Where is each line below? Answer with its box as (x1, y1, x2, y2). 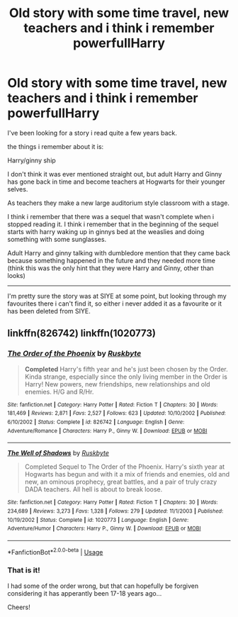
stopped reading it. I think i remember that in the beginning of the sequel (7, 220, 219, 228)
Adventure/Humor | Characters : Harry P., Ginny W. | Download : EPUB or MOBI (7, 525, 201, 533)
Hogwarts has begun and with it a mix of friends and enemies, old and (24, 470, 230, 479)
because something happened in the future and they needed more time (7, 256, 216, 265)
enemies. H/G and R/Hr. (24, 387, 94, 396)
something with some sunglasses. (7, 235, 107, 243)
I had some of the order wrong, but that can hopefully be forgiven (7, 582, 199, 590)
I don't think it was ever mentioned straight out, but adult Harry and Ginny (7, 169, 222, 178)
